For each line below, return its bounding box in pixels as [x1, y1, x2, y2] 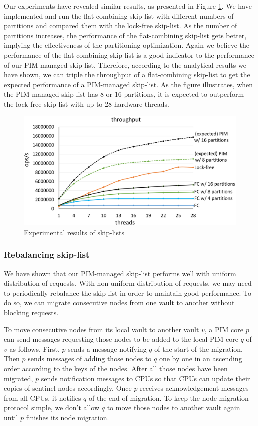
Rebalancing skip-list [4, 248, 90, 261]
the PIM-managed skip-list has [4, 89, 98, 99]
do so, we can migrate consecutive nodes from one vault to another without [4, 297, 235, 308]
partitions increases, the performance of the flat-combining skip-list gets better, [4, 30, 247, 40]
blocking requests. [4, 307, 59, 317]
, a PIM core [204, 324, 244, 334]
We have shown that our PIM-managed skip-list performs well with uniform [4, 268, 236, 278]
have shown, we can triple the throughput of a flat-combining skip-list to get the [4, 69, 250, 80]
